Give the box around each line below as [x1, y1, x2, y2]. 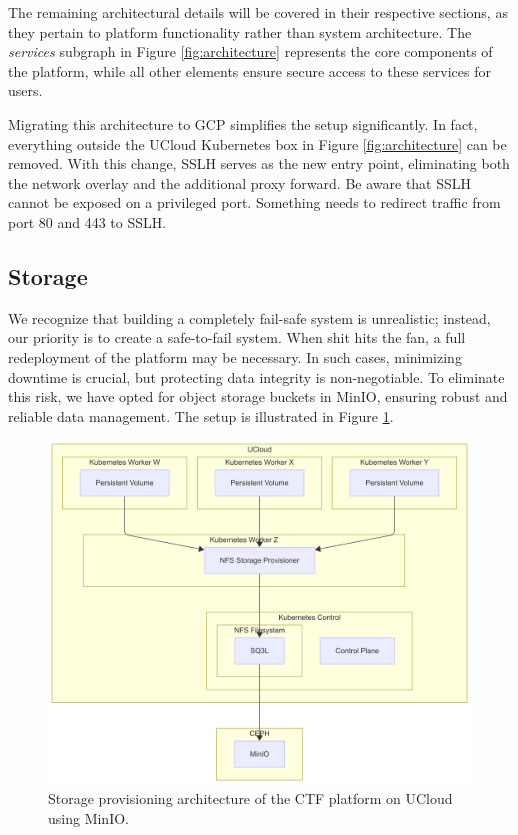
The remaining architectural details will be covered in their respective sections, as [8, 2, 508, 22]
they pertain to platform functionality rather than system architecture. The [8, 21, 472, 42]
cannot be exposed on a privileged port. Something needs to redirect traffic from [8, 192, 501, 213]
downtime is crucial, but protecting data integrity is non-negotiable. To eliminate [8, 366, 505, 387]
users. [8, 80, 43, 101]
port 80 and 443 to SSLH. [8, 211, 167, 232]
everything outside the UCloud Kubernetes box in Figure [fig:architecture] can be [8, 133, 507, 154]
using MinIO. [48, 807, 129, 828]
